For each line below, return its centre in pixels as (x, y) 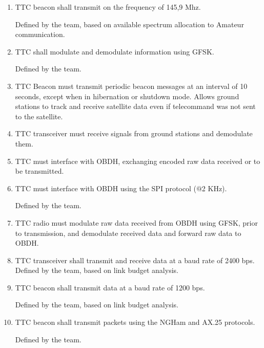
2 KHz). (214, 188)
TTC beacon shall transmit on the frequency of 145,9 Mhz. (108, 7)
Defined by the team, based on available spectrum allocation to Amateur (129, 24)
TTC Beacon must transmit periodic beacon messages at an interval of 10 (131, 86)
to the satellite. (39, 116)
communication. (40, 34)
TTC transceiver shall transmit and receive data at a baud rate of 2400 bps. (135, 260)
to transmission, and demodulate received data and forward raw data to (128, 233)
